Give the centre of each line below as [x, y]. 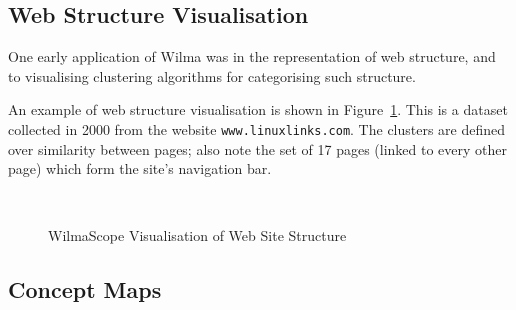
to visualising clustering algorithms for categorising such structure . [212, 75]
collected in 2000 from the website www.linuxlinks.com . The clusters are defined [257, 128]
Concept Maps [85, 289]
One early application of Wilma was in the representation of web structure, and [252, 56]
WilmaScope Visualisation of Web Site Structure [197, 235]
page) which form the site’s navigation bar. [140, 168]
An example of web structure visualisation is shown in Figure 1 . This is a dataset [258, 109]
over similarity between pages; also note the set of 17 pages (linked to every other [258, 148]
